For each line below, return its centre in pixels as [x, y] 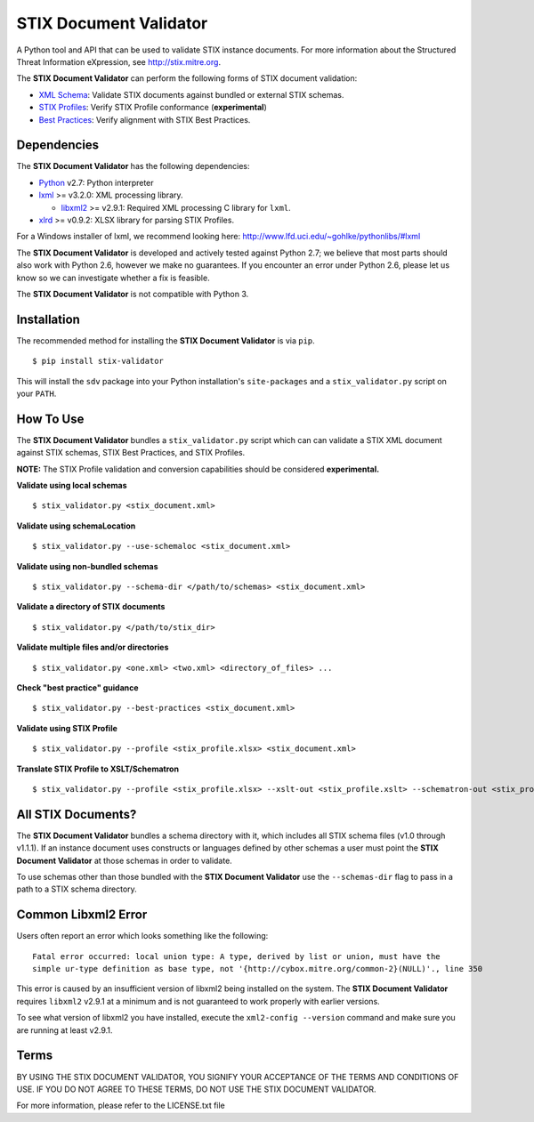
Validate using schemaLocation [76, 526]
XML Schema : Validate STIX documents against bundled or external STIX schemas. [191, 94]
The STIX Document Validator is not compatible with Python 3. [133, 294]
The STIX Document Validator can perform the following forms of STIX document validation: [187, 78]
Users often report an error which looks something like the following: [142, 936]
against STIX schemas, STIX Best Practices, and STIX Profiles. [131, 453]
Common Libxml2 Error [82, 915]
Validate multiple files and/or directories [93, 647]
